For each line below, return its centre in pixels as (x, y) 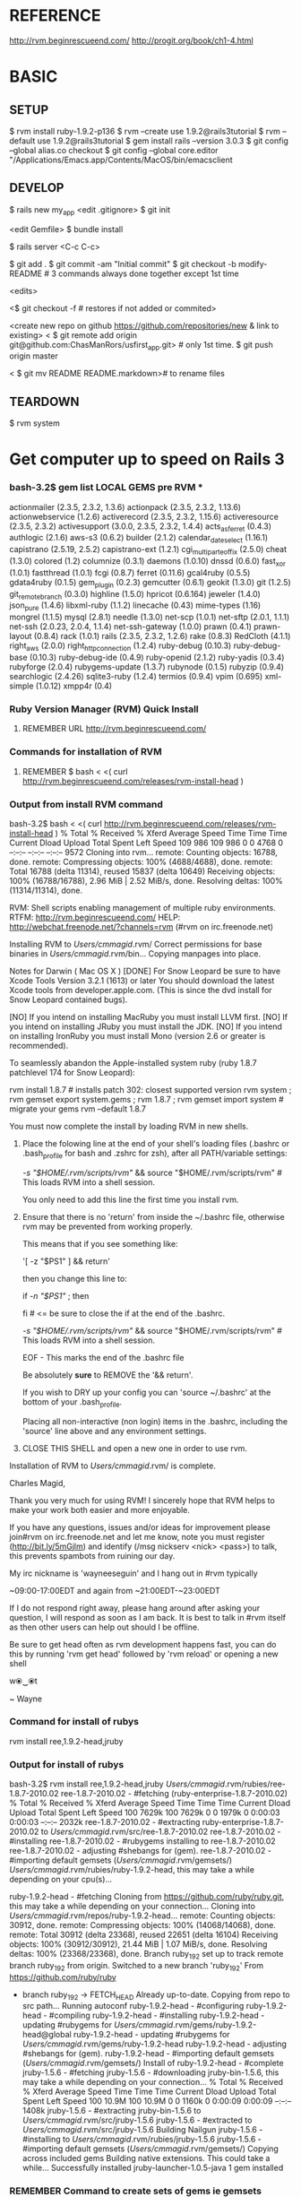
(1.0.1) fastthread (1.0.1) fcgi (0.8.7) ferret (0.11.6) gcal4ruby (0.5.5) (130, 572)
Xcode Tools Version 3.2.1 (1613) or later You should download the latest (142, 980)
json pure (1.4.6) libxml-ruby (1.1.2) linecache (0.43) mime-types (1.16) (135, 606)
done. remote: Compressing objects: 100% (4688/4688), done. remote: (141, 861)
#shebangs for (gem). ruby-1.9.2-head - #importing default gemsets (148, 2054)
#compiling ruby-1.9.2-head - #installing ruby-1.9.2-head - (157, 2015)
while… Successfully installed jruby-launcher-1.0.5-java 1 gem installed (153, 2168)
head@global (47, 2035)
